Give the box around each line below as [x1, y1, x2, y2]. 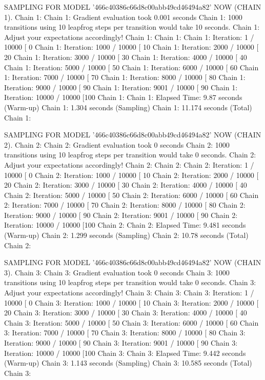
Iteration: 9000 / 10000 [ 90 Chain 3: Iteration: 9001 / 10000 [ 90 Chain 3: [4, 337, 238, 348]
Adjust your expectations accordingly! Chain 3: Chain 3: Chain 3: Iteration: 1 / [4, 287, 254, 298]
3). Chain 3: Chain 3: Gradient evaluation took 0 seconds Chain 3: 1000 [4, 267, 230, 277]
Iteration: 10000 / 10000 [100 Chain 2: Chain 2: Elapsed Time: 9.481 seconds [4, 219, 246, 230]
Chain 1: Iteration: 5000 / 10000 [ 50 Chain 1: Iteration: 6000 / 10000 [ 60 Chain [4, 62, 259, 72]
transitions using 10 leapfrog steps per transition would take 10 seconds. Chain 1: [4, 22, 260, 32]
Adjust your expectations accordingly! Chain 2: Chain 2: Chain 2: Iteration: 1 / [4, 159, 254, 170]
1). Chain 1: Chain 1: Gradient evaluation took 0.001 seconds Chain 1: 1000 [4, 11, 242, 22]
